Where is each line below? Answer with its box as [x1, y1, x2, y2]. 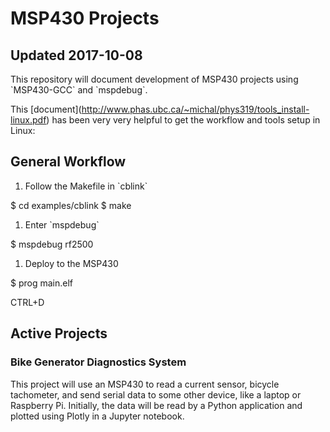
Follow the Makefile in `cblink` [24, 180, 148, 192]
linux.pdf [10, 114, 47, 126]
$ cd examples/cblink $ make [10, 199, 132, 211]
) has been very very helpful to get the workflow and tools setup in [46, 114, 321, 126]
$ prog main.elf [10, 277, 74, 289]
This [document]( [10, 103, 82, 115]
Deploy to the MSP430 [24, 257, 119, 269]
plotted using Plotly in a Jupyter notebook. [10, 410, 185, 422]
